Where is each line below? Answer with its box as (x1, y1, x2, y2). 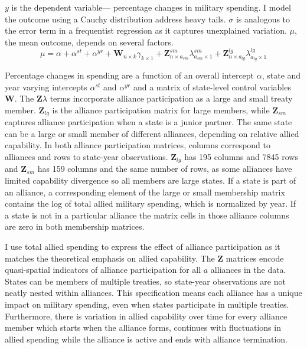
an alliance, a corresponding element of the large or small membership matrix (5, 185, 285, 198)
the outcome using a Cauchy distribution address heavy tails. (5, 12, 226, 25)
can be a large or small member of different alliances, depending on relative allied (5, 127, 299, 139)
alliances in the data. (210, 263, 286, 276)
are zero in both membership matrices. (5, 220, 145, 233)
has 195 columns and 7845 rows (184, 151, 298, 163)
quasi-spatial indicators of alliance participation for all (5, 263, 201, 276)
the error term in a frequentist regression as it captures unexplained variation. (5, 24, 287, 37)
